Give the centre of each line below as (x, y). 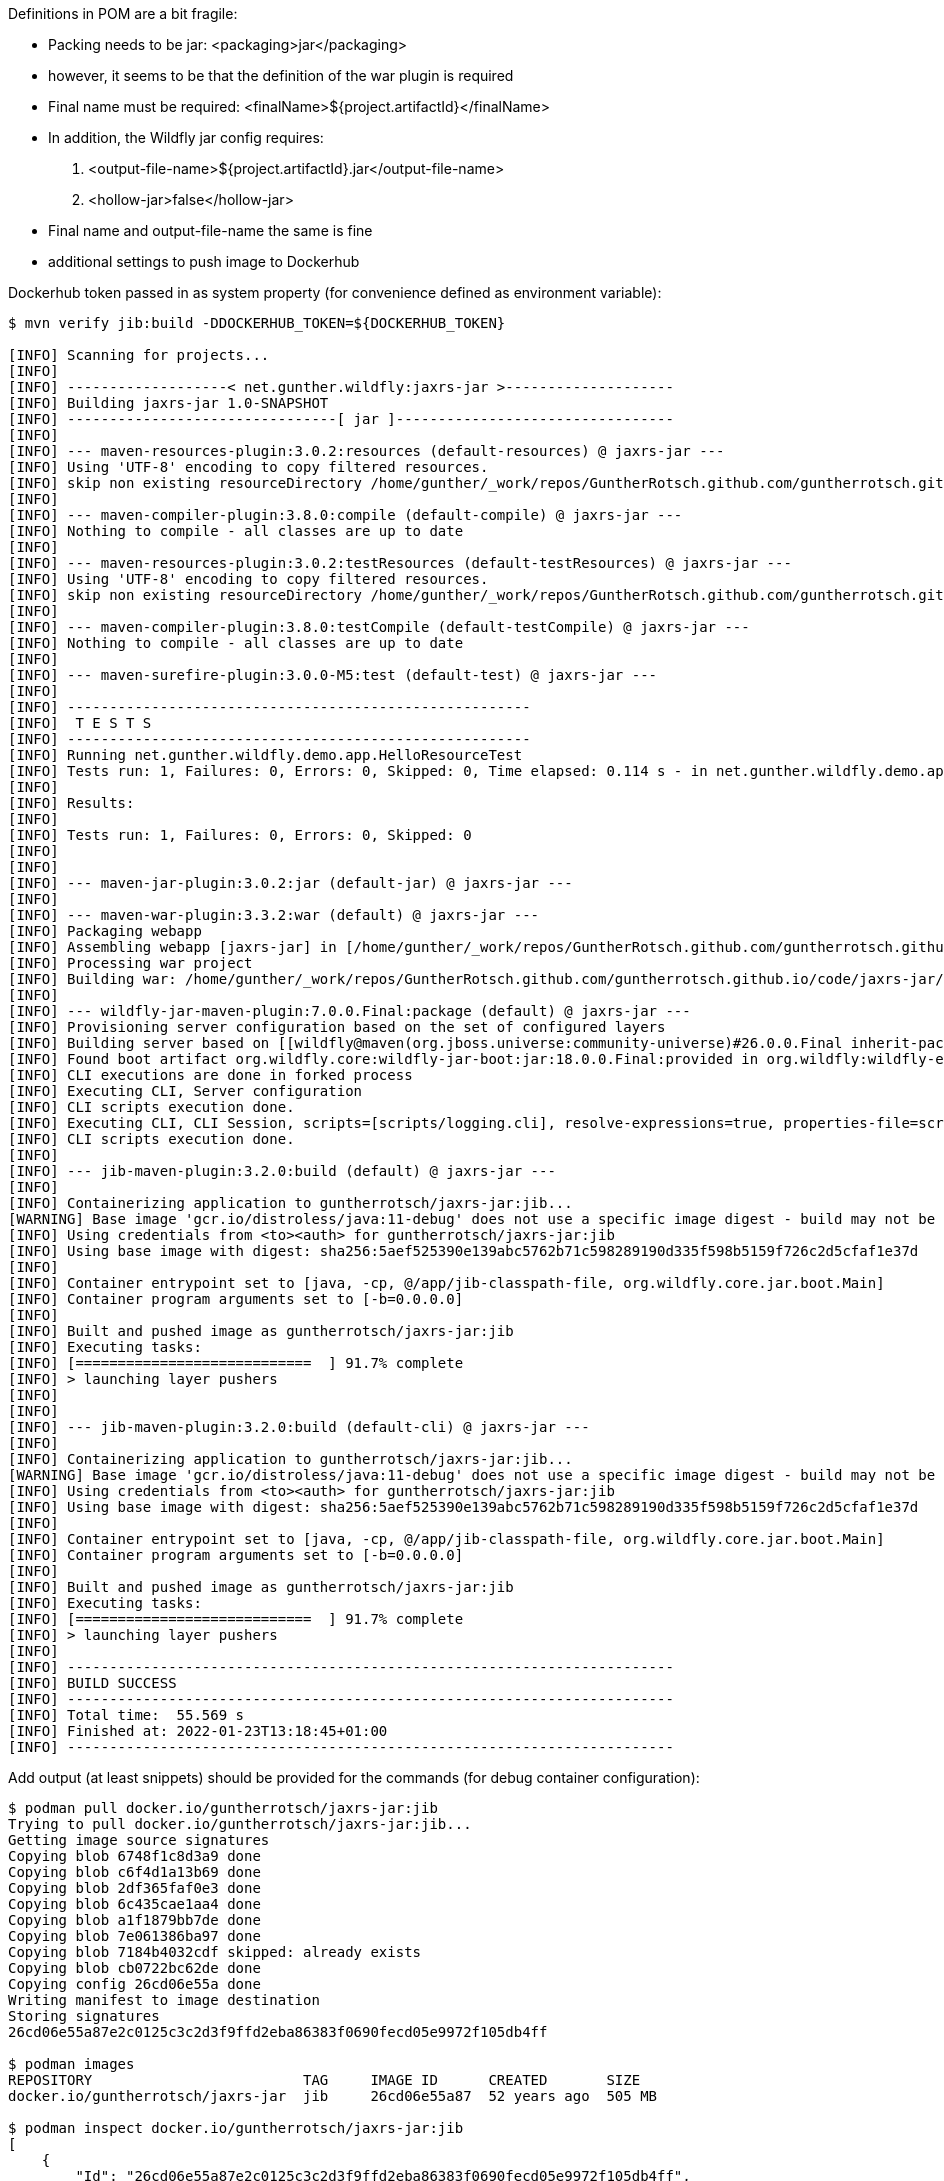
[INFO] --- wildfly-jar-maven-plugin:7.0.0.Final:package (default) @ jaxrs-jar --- (349, 1011)
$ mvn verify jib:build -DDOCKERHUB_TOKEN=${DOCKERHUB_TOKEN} (257, 323)
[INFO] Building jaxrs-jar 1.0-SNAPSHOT (168, 403)
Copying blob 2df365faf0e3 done (134, 1888)
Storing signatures (84, 2016)
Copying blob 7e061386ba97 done (134, 1936)
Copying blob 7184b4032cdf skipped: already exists (215, 1952)
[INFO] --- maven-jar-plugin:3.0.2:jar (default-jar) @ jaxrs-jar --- (290, 883)
